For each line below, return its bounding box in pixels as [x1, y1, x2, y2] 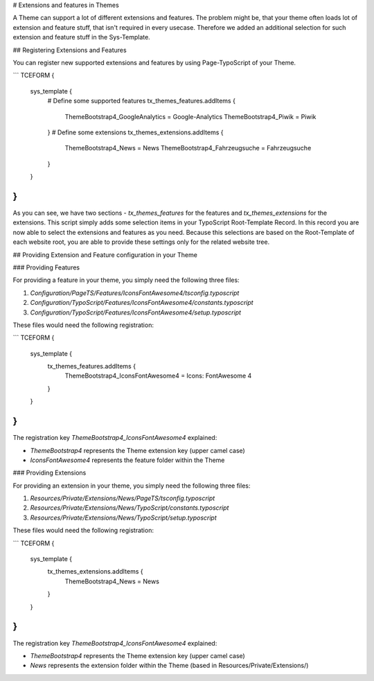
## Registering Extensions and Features [12, 46, 127, 54]
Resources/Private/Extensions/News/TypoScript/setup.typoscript [30, 513, 217, 522]
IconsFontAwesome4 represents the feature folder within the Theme [30, 456, 225, 464]
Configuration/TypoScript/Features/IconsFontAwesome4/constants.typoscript [30, 299, 253, 307]
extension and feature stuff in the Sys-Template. [12, 33, 150, 42]
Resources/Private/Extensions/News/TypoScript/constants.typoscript [30, 504, 229, 512]
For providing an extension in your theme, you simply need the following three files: [12, 481, 251, 490]
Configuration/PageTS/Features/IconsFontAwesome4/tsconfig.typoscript [30, 288, 240, 297]
